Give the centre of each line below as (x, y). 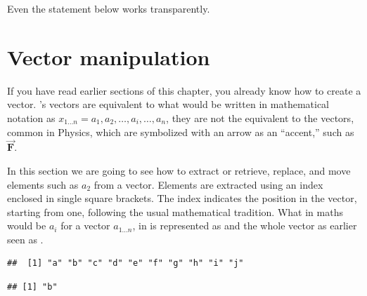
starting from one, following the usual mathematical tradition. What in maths (175, 211)
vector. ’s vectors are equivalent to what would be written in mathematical (168, 104)
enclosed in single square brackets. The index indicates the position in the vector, (182, 198)
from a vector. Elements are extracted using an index (208, 184)
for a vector (85, 226)
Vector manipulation (109, 56)
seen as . (25, 239)
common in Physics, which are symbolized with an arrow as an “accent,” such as (181, 132)
